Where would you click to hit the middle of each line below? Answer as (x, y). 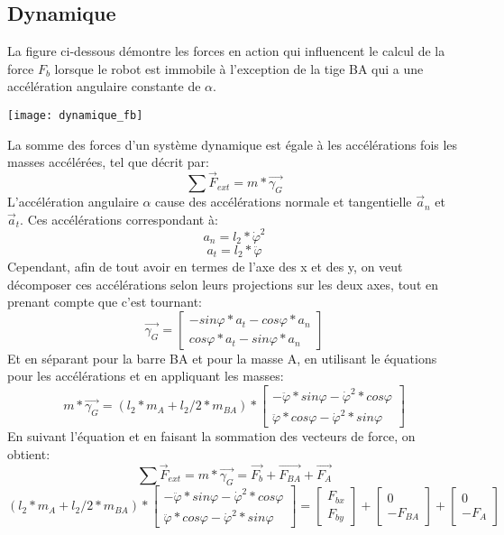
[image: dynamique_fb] (75, 115)
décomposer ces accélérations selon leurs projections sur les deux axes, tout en (223, 284)
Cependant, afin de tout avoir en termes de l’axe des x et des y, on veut (205, 266)
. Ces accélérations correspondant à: (119, 219)
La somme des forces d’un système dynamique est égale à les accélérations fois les (233, 144)
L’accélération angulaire (73, 202)
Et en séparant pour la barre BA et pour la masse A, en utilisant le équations (222, 358)
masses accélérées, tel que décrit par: (108, 162)
